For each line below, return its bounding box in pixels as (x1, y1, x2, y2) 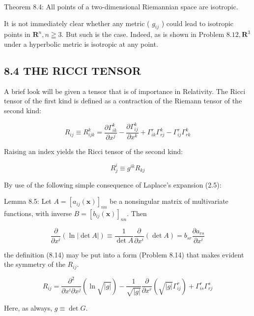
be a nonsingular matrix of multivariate (110, 196, 228, 206)
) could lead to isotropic (161, 18, 234, 28)
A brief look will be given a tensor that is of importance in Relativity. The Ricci (4, 86, 246, 96)
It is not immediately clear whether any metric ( (4, 18, 150, 28)
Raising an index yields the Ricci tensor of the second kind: (4, 146, 183, 156)
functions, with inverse (4, 208, 72, 218)
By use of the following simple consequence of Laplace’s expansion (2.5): (4, 179, 222, 190)
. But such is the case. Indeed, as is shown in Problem (61, 29, 225, 39)
